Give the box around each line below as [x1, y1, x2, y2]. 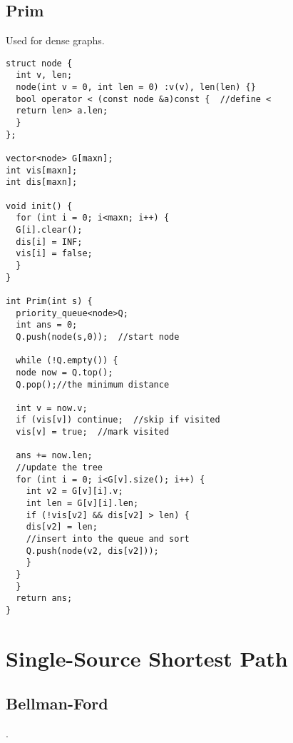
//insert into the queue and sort [26, 534, 190, 545]
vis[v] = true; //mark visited [16, 427, 170, 438]
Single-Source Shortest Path [6, 643, 288, 672]
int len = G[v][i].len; [26, 498, 139, 509]
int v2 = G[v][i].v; [26, 486, 123, 497]
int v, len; [16, 70, 73, 81]
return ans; [16, 593, 73, 604]
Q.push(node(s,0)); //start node [16, 331, 180, 342]
